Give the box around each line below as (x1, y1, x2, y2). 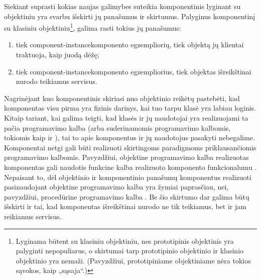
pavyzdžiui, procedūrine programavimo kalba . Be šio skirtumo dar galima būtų (4, 191, 249, 202)
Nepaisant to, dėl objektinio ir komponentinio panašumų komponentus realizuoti (4, 171, 251, 182)
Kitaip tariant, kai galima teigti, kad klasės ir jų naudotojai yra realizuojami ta (4, 113, 248, 123)
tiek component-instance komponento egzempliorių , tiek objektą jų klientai (16, 39, 244, 50)
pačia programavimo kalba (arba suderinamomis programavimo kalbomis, (4, 122, 231, 133)
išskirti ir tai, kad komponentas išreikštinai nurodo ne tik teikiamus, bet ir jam (4, 201, 246, 212)
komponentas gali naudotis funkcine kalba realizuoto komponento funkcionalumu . (4, 161, 257, 172)
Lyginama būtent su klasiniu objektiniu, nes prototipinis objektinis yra (16, 235, 234, 246)
